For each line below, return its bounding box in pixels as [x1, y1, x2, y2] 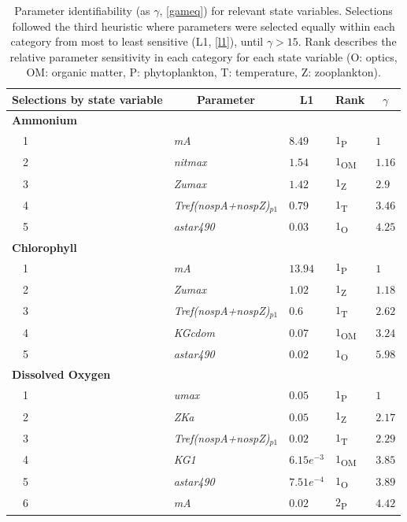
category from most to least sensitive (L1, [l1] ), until [10, 33, 264, 50]
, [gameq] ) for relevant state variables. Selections [159, 2, 393, 18]
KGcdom [173, 324, 216, 340]
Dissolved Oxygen [12, 366, 111, 383]
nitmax [173, 154, 207, 170]
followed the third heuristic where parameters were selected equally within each [12, 17, 395, 34]
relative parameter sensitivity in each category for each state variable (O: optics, [9, 48, 398, 65]
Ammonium [12, 111, 77, 128]
